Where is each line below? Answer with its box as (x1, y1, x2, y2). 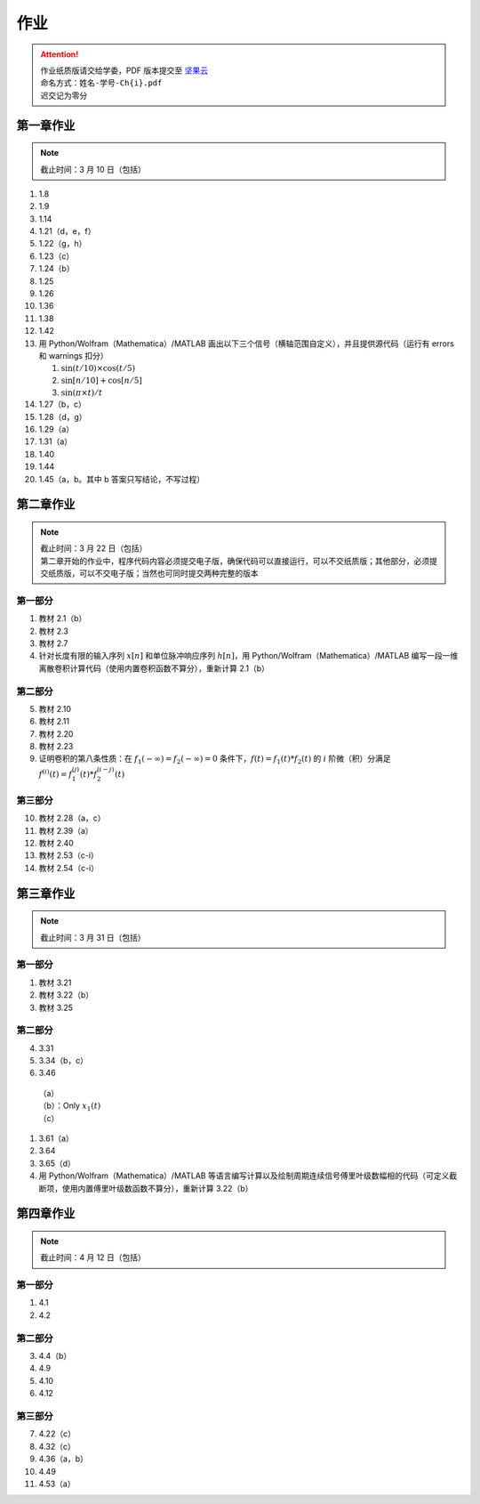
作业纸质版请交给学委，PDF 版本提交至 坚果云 (40, 65, 209, 76)
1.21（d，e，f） (38, 226, 96, 237)
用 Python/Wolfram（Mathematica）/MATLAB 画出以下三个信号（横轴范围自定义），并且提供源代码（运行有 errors (38, 338, 455, 349)
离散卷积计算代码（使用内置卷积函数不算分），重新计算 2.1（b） (38, 663, 270, 674)
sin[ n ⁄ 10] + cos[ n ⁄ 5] (60, 375, 142, 385)
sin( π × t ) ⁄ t (60, 387, 103, 398)
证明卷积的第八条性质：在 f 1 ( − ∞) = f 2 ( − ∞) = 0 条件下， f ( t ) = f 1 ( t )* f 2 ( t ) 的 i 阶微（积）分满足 (38, 753, 391, 766)
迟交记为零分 (40, 90, 88, 101)
